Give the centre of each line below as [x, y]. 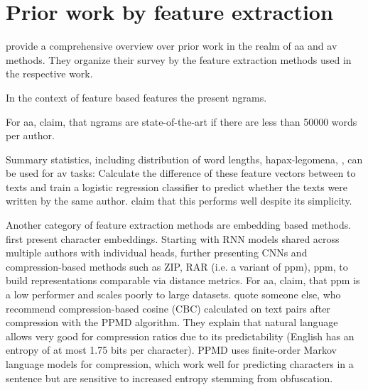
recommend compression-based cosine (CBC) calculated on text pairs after [168, 308]
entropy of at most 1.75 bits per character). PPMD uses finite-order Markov [171, 350]
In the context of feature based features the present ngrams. [136, 97]
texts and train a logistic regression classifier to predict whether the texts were [177, 186]
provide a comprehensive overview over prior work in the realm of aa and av [172, 46]
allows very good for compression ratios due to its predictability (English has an [180, 336]
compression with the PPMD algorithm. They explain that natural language [172, 322]
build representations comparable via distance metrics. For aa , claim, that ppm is [183, 280]
